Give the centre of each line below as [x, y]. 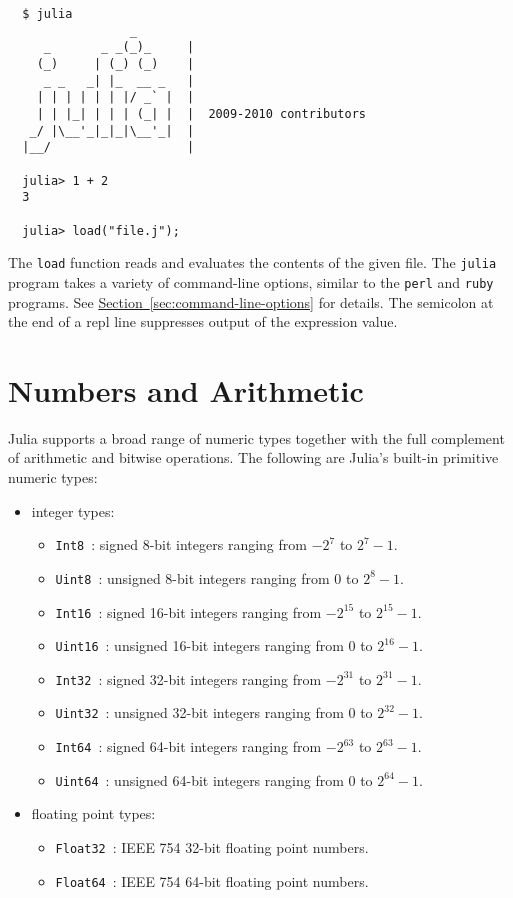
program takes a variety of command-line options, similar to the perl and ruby [251, 281]
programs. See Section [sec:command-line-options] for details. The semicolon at [251, 301]
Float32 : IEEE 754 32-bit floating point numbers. [212, 847]
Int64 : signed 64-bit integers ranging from [188, 746]
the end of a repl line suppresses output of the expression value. [203, 321]
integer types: [73, 510]
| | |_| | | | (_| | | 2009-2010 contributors [201, 113]
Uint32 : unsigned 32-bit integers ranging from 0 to [214, 712]
